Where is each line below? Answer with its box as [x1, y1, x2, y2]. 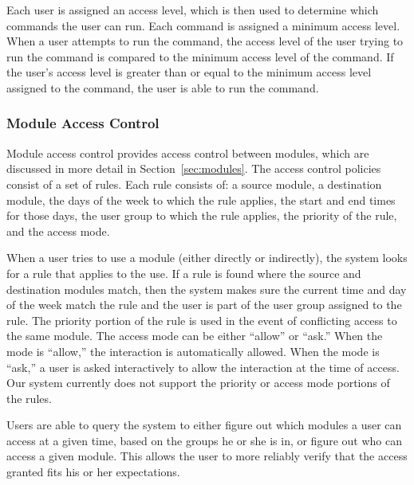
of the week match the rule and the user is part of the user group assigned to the [6, 296, 402, 313]
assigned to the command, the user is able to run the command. [6, 79, 319, 96]
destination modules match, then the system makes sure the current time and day [6, 280, 407, 297]
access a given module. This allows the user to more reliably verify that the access [6, 448, 408, 464]
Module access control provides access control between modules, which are [6, 144, 369, 161]
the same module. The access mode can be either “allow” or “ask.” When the [6, 327, 383, 344]
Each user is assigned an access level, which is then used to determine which [6, 2, 379, 18]
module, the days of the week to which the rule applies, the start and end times [6, 191, 396, 208]
